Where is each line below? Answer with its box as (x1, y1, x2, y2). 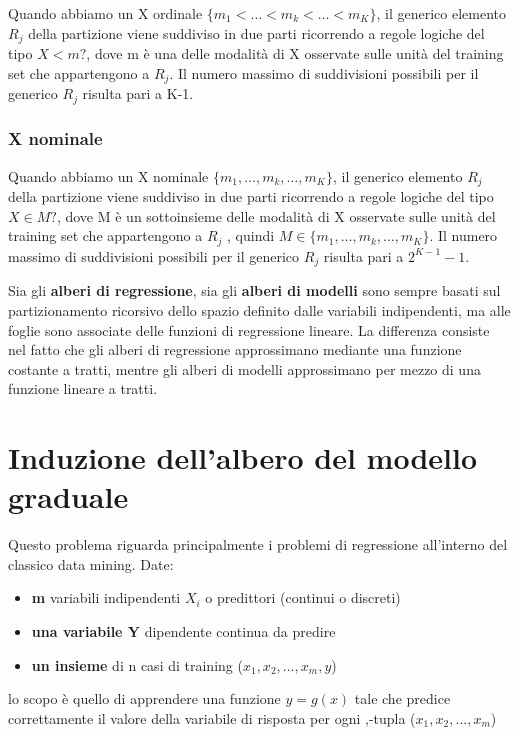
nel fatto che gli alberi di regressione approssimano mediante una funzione (8, 339, 462, 360)
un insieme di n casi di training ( (31, 654, 243, 675)
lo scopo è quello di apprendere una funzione (8, 688, 281, 709)
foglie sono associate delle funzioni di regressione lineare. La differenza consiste (8, 319, 490, 340)
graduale (8, 476, 129, 517)
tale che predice (354, 688, 451, 709)
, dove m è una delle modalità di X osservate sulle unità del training (86, 43, 504, 64)
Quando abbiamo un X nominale (8, 165, 209, 186)
